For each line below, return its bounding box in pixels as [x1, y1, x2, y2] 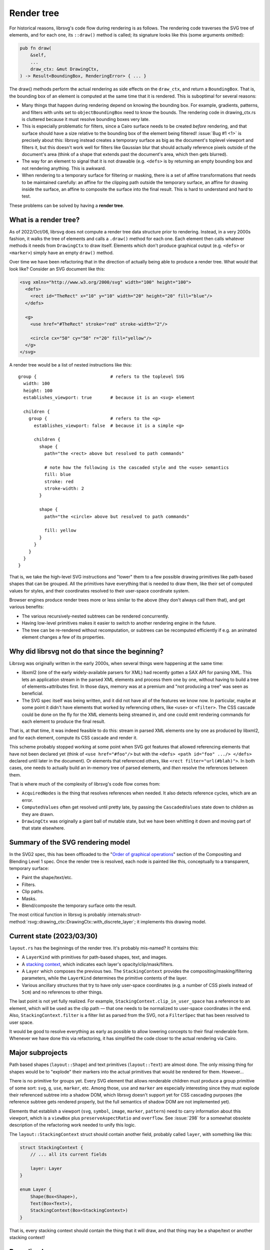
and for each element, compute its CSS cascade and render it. [9, 734, 137, 740]
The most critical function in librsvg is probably [9, 911, 106, 917]
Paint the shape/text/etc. [21, 874, 72, 880]
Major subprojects [9, 1048, 67, 1057]
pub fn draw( [19, 45, 52, 51]
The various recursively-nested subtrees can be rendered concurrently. [21, 613, 169, 619]
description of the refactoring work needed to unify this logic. [9, 1122, 136, 1128]
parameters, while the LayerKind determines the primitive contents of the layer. [21, 975, 187, 981]
